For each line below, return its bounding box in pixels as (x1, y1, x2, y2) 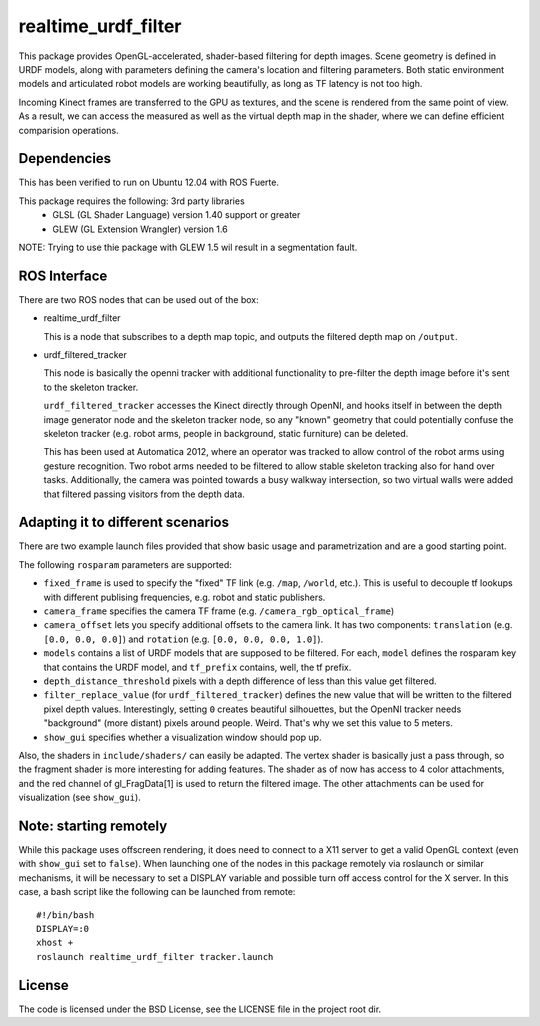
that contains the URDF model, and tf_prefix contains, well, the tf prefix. (43, 661, 352, 673)
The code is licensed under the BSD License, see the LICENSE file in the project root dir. (18, 1003, 382, 1015)
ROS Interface (18, 267, 108, 284)
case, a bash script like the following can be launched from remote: (18, 886, 296, 898)
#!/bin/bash (36, 909, 95, 920)
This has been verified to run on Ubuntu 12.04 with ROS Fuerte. (18, 176, 280, 189)
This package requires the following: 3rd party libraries (18, 195, 245, 207)
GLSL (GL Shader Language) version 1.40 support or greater (52, 209, 301, 221)
